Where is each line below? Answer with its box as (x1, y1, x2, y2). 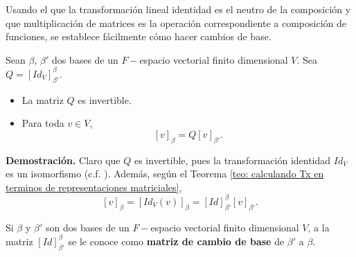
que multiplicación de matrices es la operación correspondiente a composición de (6, 15, 346, 30)
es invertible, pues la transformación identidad (134, 152, 331, 167)
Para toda (21, 116, 64, 130)
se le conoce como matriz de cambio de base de (68, 233, 285, 248)
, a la (308, 220, 330, 234)
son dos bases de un (45, 220, 130, 234)
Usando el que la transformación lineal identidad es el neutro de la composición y (6, 2, 351, 16)
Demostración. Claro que (6, 152, 121, 167)
